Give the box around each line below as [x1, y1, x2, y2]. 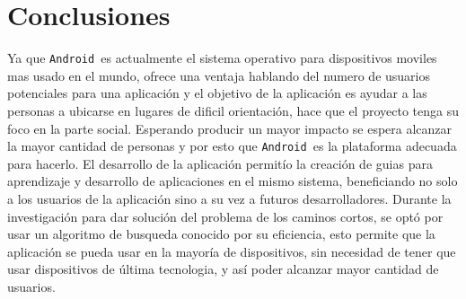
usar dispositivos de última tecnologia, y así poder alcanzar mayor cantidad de [7, 259, 439, 278]
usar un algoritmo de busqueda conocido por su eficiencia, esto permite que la [7, 224, 435, 243]
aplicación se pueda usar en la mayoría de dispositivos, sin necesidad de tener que [7, 242, 456, 260]
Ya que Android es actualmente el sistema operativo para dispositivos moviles [7, 48, 437, 67]
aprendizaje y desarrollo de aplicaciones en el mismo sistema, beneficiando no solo [7, 171, 458, 190]
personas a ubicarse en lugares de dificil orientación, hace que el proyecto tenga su [7, 101, 459, 119]
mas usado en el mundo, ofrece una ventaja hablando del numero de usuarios [7, 66, 430, 84]
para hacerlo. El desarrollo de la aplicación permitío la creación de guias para [7, 154, 433, 172]
